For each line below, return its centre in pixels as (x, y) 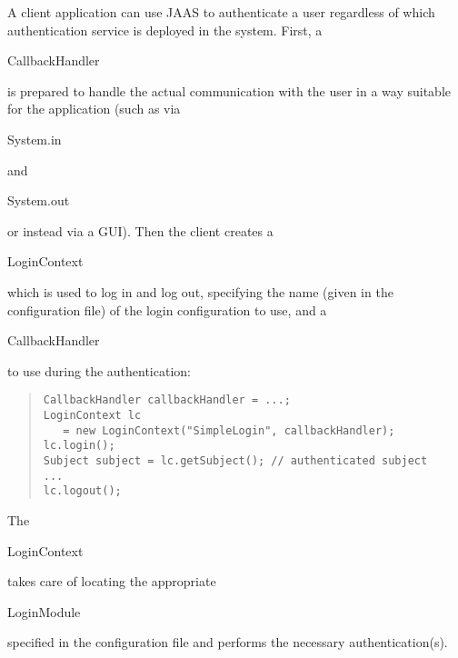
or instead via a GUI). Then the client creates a (140, 230)
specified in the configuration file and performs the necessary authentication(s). (228, 642)
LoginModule (44, 611)
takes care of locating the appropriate (112, 581)
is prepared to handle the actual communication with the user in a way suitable (229, 90)
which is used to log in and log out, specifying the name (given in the (200, 291)
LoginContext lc (92, 415)
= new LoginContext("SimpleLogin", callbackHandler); (229, 430)
